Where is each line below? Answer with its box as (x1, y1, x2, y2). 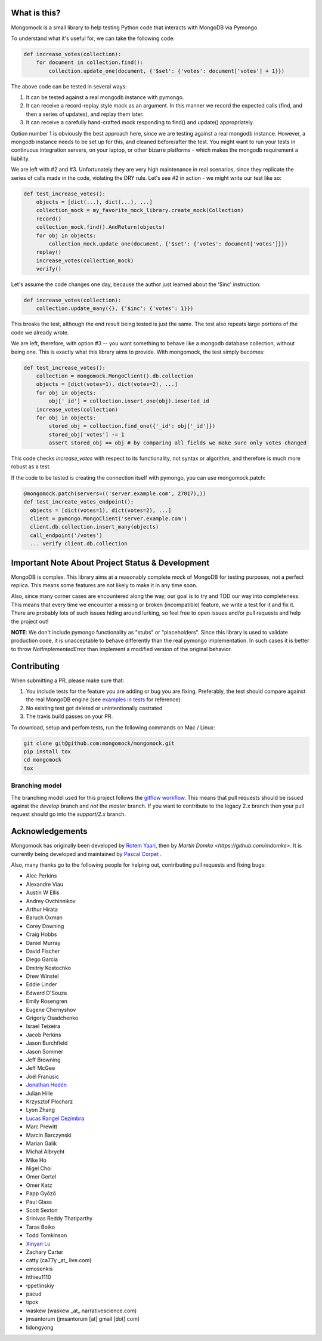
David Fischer (26, 947, 60, 955)
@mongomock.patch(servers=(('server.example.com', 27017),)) (23, 490, 206, 497)
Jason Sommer (26, 1048, 64, 1055)
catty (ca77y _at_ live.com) (26, 1257, 92, 1264)
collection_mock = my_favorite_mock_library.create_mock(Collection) (36, 207, 244, 214)
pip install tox (23, 748, 72, 755)
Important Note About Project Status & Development (11, 557, 210, 567)
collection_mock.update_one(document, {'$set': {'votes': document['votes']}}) (48, 240, 288, 247)
